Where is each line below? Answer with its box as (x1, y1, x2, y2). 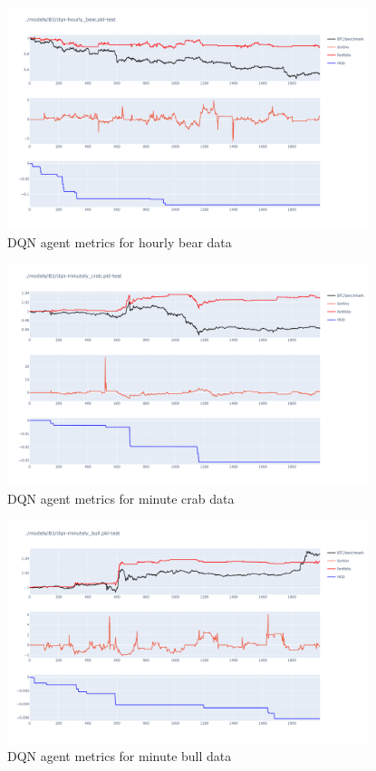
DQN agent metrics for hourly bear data (7, 232, 232, 251)
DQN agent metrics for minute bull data (7, 746, 232, 765)
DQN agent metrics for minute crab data (7, 489, 235, 508)
